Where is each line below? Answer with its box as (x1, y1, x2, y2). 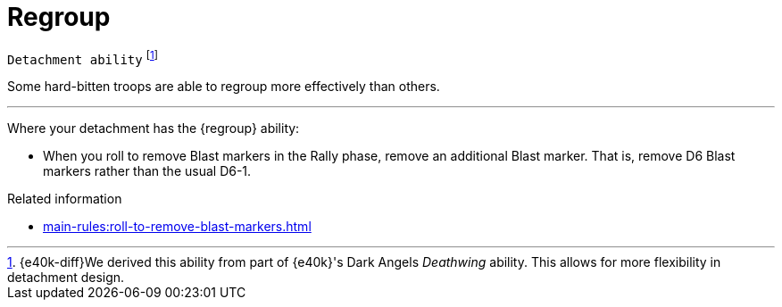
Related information (7, 191, 122, 207)
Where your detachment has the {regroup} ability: (7, 120, 300, 137)
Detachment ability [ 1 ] (7, 48, 158, 67)
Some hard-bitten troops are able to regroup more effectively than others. (7, 79, 440, 95)
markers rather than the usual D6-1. (43, 163, 252, 179)
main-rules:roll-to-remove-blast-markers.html (43, 219, 312, 235)
